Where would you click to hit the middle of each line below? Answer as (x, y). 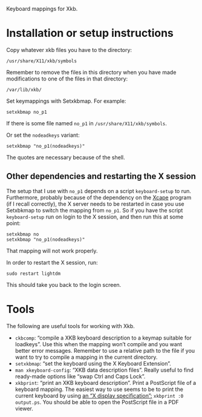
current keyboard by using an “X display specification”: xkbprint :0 (99, 395)
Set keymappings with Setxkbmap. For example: (66, 101)
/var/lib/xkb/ (24, 90)
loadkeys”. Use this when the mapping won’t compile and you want (99, 344)
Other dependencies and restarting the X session (101, 176)
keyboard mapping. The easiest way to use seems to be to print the (99, 389)
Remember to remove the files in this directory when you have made (91, 72)
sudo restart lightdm (34, 274)
